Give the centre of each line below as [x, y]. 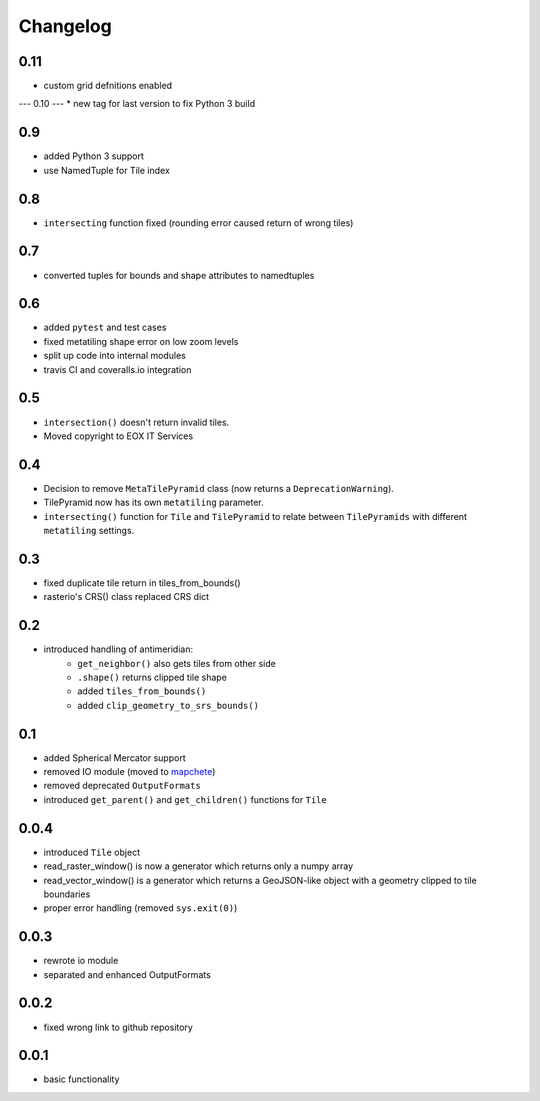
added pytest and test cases [105, 327]
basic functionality [81, 1079]
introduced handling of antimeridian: [118, 649]
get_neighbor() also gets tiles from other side [177, 663]
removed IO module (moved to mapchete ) [129, 772]
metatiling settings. [89, 531]
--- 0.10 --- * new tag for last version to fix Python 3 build [136, 104]
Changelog [65, 26]
